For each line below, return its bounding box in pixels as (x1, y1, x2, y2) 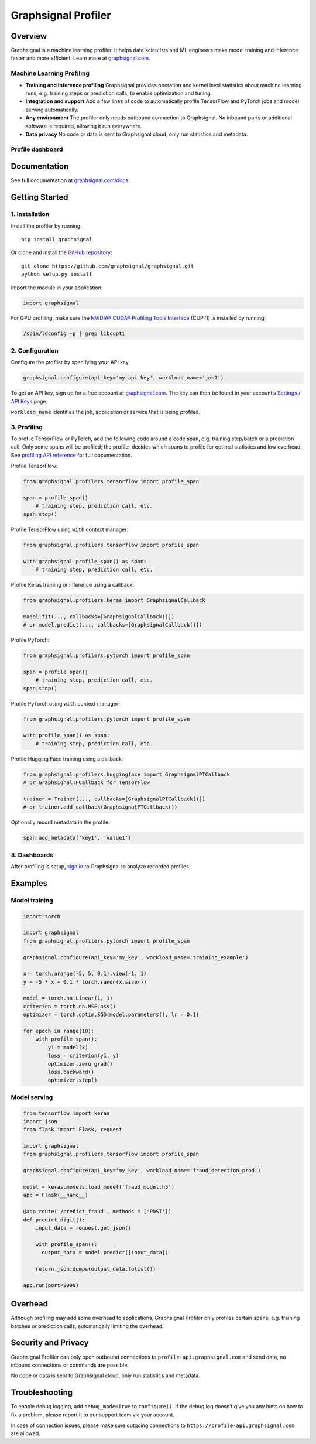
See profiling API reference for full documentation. (11, 451, 133, 458)
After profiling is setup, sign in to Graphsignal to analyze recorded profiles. (11, 863, 191, 870)
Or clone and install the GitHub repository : (11, 249, 112, 256)
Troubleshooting (11, 1388, 73, 1398)
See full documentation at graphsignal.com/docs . (11, 177, 130, 184)
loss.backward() (47, 1069, 95, 1075)
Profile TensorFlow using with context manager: (11, 526, 129, 533)
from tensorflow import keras (23, 1110, 110, 1117)
